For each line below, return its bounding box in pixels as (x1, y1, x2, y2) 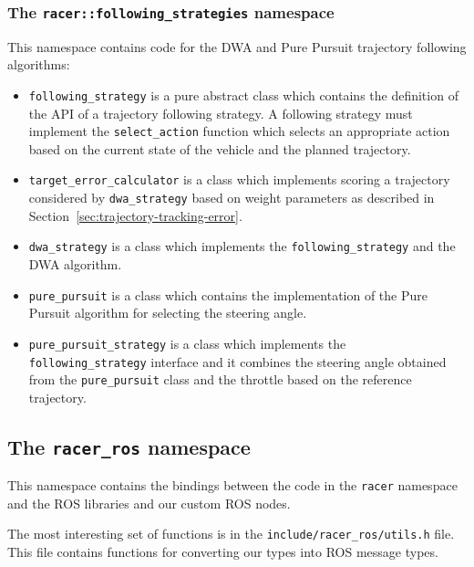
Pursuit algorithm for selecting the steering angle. (28, 303, 307, 322)
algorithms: (7, 55, 70, 74)
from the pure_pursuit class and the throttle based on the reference (28, 370, 412, 389)
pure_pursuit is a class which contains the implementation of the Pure (28, 285, 428, 304)
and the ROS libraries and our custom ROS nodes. (7, 493, 291, 512)
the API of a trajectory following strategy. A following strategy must (28, 103, 413, 122)
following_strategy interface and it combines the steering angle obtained (28, 352, 447, 371)
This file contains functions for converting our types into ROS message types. (7, 542, 438, 562)
